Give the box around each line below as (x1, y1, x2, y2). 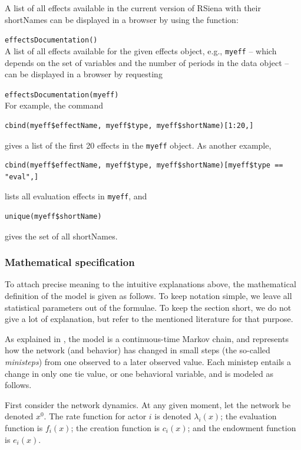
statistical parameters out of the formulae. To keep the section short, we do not (5, 301, 292, 313)
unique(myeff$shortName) (5, 212, 102, 221)
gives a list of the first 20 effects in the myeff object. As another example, (5, 139, 272, 151)
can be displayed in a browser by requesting (5, 68, 163, 80)
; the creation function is (71, 421, 160, 433)
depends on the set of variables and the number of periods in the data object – (5, 56, 289, 68)
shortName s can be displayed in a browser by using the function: (5, 13, 239, 25)
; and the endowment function (187, 421, 296, 433)
